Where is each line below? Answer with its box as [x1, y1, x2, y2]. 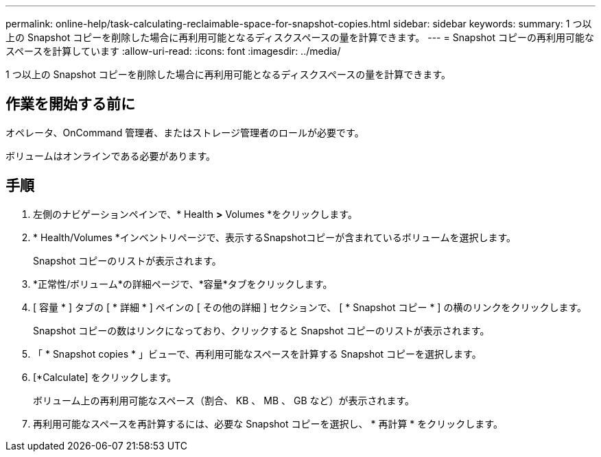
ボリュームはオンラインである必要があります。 [5, 149, 216, 162]
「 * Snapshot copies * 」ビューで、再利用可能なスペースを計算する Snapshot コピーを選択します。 [33, 347, 482, 360]
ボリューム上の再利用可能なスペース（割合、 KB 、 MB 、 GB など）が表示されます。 [33, 394, 415, 406]
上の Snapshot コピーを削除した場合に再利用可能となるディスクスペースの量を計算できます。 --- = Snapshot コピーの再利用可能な [5, 32, 594, 43]
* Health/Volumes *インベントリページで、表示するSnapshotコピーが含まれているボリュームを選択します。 [33, 231, 517, 243]
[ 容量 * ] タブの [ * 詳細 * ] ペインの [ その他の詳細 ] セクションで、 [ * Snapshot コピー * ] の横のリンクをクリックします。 [33, 301, 587, 313]
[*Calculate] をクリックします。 [33, 371, 177, 383]
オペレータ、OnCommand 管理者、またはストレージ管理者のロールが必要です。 [5, 126, 364, 138]
